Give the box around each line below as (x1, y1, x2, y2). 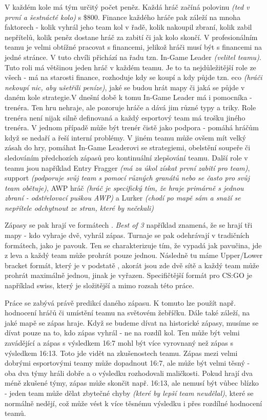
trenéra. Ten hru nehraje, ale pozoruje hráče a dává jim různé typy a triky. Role (5, 102, 256, 112)
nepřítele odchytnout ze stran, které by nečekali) (5, 202, 154, 213)
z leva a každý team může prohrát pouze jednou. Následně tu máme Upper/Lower (5, 250, 263, 261)
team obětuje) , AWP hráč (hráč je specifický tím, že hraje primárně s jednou (5, 182, 244, 193)
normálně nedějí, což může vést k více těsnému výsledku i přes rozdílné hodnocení (5, 397, 262, 408)
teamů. (5, 408, 26, 418)
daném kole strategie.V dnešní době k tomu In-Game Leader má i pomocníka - (5, 92, 252, 103)
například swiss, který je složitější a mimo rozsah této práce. (5, 280, 194, 291)
